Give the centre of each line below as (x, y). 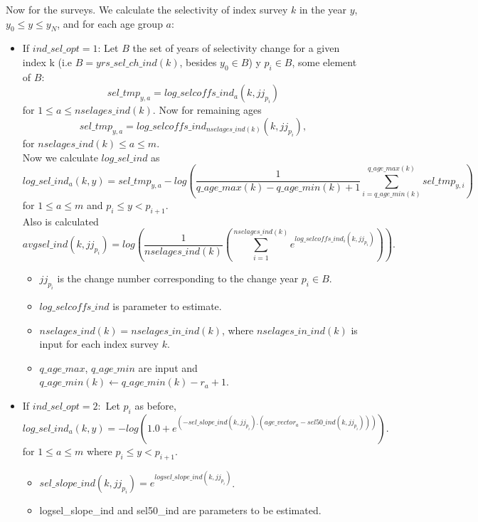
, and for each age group (110, 23)
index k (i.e (47, 62)
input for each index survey (99, 344)
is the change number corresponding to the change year (178, 278)
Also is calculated (60, 221)
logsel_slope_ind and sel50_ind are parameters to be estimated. (180, 510)
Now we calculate (60, 157)
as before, (155, 405)
